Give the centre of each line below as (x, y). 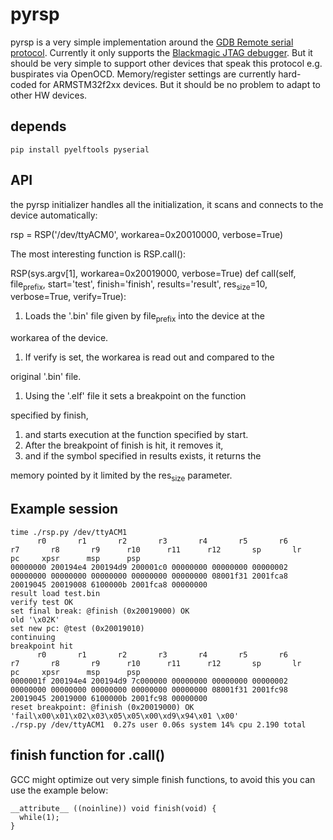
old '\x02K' (35, 619)
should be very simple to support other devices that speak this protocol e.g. (166, 63)
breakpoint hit (42, 646)
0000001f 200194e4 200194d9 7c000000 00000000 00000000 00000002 (149, 681)
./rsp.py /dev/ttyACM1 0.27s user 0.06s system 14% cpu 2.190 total (158, 724)
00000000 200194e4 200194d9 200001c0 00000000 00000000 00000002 (149, 567)
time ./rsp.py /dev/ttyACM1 (69, 532)
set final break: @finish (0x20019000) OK (100, 611)
